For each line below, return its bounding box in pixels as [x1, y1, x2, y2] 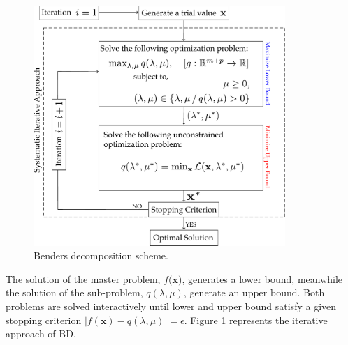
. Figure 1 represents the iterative [184, 312, 328, 327]
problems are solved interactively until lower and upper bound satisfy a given [6, 298, 337, 313]
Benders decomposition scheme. [34, 248, 168, 263]
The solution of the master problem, [6, 271, 161, 286]
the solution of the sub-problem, [6, 285, 143, 300]
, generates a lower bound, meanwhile [182, 271, 343, 286]
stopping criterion [6, 312, 82, 327]
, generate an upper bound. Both [183, 285, 325, 300]
